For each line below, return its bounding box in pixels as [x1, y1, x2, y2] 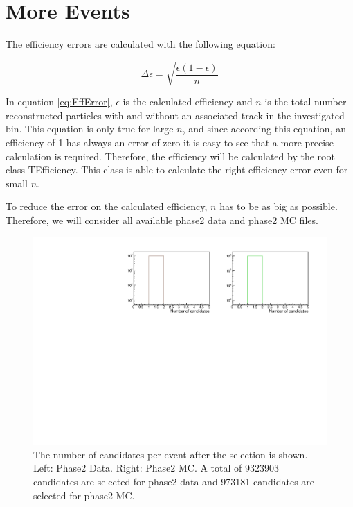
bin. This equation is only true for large [6, 121, 174, 136]
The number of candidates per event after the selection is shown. [33, 447, 308, 461]
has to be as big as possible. [219, 199, 338, 214]
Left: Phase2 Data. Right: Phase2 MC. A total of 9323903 [33, 461, 280, 475]
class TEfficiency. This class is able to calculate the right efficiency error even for [6, 162, 348, 177]
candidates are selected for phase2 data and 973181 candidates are [33, 474, 315, 489]
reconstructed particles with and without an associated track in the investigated [6, 108, 345, 122]
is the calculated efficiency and [123, 94, 253, 109]
